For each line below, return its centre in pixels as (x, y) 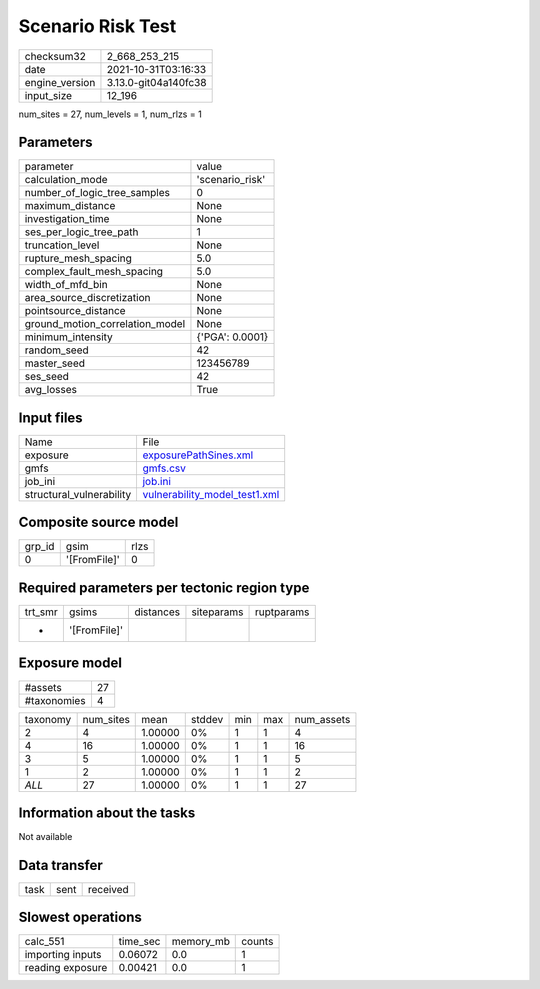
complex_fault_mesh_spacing (94, 272)
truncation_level (62, 245)
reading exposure (66, 968)
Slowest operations (80, 917)
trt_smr (41, 612)
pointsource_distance (75, 311)
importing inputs (63, 955)
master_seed (54, 363)
